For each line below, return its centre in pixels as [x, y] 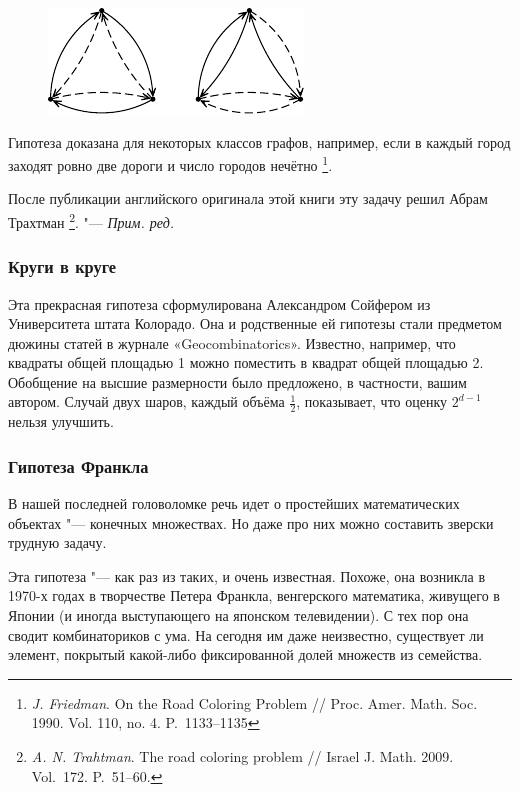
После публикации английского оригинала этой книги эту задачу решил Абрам [248, 198]
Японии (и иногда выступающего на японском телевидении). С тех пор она [238, 615]
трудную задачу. [57, 542]
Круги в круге [62, 266]
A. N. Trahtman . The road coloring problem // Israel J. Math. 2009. [242, 756]
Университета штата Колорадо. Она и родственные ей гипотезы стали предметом [255, 323]
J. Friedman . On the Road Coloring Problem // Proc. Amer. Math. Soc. [254, 702]
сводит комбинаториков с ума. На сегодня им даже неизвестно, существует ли [246, 634]
